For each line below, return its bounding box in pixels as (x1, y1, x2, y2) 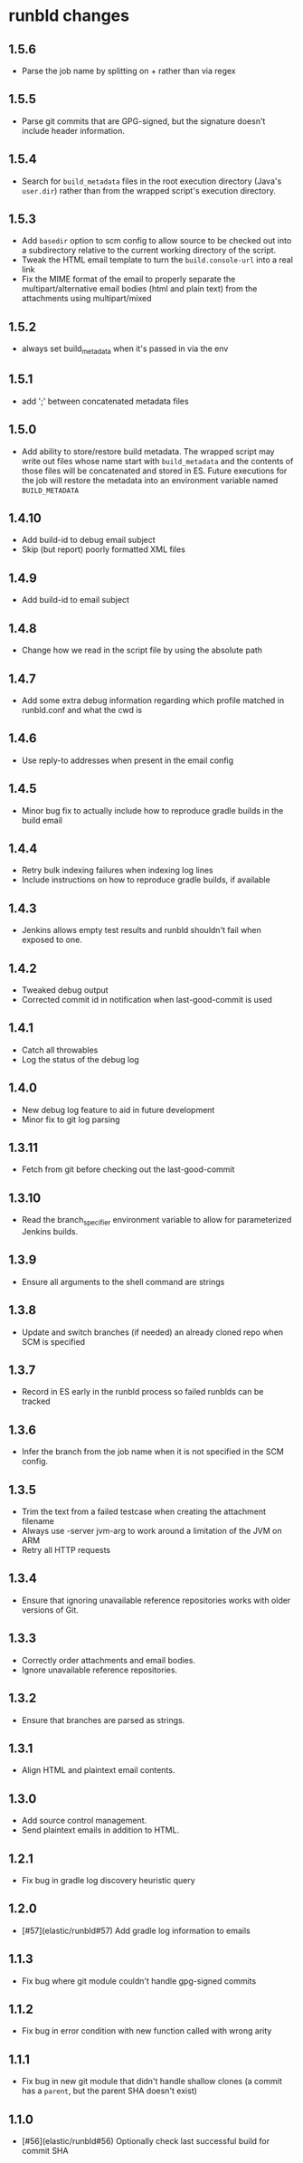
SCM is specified (21, 1336, 86, 1347)
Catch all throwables (21, 1044, 99, 1055)
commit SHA (21, 2146, 69, 2157)
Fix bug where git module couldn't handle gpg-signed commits (21, 1975, 257, 1987)
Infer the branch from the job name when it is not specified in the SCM (21, 1446, 284, 1457)
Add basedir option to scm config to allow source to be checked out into (21, 235, 292, 246)
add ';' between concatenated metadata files (21, 395, 189, 406)
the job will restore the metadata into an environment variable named (21, 474, 279, 485)
